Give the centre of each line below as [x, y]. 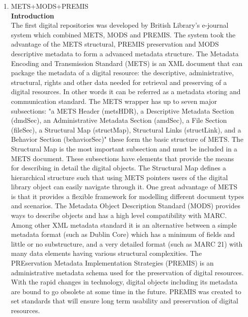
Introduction [33, 15]
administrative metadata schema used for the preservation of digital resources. [127, 272]
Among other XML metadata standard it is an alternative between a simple [124, 225]
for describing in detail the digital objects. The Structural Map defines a [118, 168]
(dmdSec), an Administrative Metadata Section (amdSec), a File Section [119, 120]
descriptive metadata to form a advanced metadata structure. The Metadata [125, 53]
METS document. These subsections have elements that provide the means [122, 158]
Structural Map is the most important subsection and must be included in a [124, 148]
